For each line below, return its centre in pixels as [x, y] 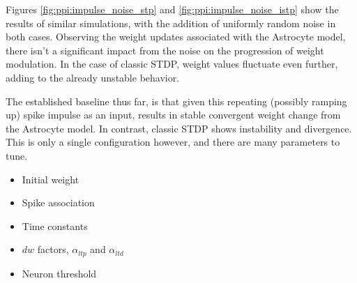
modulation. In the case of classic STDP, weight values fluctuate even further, [172, 64]
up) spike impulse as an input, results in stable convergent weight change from [173, 115]
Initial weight [51, 179]
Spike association [58, 202]
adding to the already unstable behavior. [93, 77]
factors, [53, 249]
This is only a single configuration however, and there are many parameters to [173, 142]
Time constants [55, 225]
